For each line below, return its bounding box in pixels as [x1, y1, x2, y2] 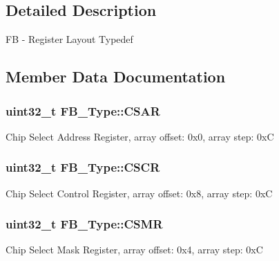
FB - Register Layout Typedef [6, 32, 133, 46]
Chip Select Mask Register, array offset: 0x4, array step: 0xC [6, 242, 263, 257]
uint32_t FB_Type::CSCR [6, 159, 160, 176]
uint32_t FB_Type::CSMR [6, 215, 163, 233]
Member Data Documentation [6, 66, 226, 87]
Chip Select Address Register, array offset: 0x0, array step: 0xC [6, 129, 274, 143]
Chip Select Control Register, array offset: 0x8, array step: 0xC [6, 186, 273, 200]
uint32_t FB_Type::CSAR [6, 102, 160, 119]
